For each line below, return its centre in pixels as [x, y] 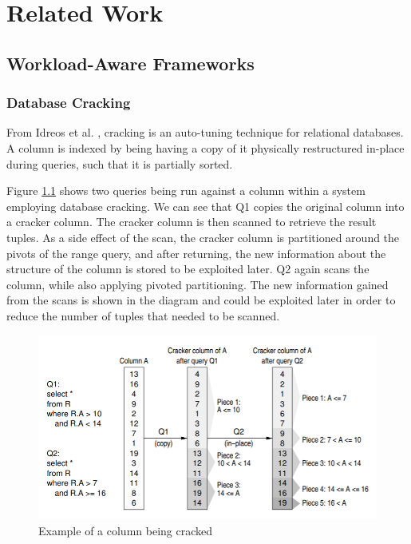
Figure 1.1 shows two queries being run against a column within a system [186, 191]
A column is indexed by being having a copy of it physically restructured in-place [205, 147]
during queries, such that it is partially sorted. [120, 163]
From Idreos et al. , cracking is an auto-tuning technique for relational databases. [205, 132]
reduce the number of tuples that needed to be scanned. [143, 315]
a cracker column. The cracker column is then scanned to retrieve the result [192, 222]
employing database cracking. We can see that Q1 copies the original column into [205, 206]
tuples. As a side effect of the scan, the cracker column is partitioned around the [203, 237]
